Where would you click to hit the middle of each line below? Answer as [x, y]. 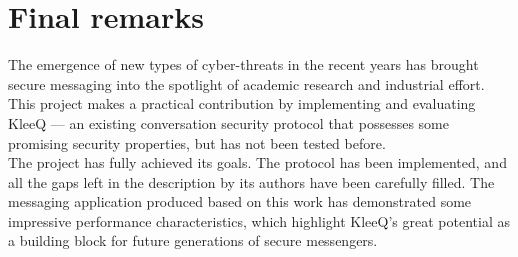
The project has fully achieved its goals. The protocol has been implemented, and [257, 162]
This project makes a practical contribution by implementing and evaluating [242, 103]
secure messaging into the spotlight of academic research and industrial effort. [246, 83]
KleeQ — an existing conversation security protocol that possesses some [228, 122]
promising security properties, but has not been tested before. [197, 142]
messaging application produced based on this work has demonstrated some [240, 201]
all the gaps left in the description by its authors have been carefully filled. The [251, 181]
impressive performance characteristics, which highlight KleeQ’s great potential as [259, 220]
